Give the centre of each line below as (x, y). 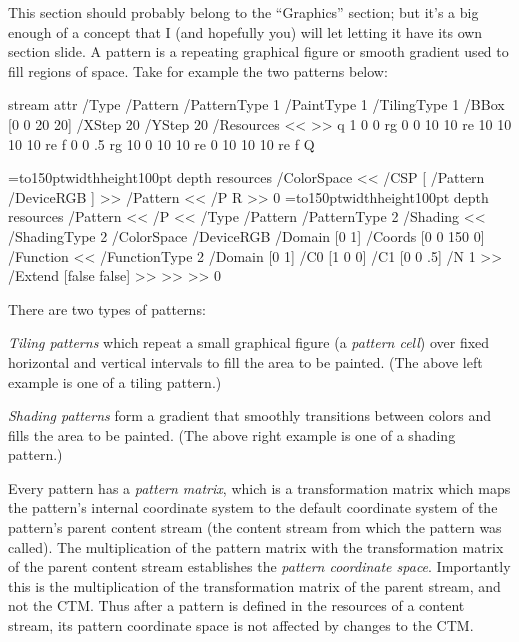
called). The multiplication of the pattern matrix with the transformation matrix (256, 546)
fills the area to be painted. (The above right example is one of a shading (232, 434)
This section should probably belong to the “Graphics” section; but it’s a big (243, 12)
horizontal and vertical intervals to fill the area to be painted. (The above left (245, 361)
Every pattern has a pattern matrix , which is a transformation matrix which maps (259, 487)
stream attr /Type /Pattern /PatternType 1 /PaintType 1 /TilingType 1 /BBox (256, 104)
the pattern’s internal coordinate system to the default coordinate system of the (253, 507)
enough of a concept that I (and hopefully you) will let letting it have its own (245, 31)
